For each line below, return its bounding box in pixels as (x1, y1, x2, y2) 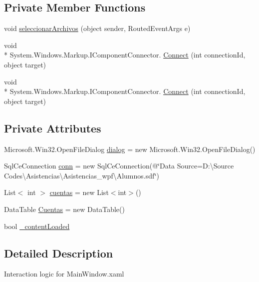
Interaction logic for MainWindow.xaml (4, 268, 124, 279)
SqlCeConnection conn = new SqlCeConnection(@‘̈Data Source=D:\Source (4, 160, 234, 171)
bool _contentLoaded (4, 220, 70, 231)
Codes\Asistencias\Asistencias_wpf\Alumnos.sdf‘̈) (4, 170, 160, 180)
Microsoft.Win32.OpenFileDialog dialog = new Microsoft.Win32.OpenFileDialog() (4, 143, 256, 154)
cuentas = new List (49, 187, 109, 197)
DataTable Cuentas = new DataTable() (4, 203, 125, 214)
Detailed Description (4, 245, 113, 260)
